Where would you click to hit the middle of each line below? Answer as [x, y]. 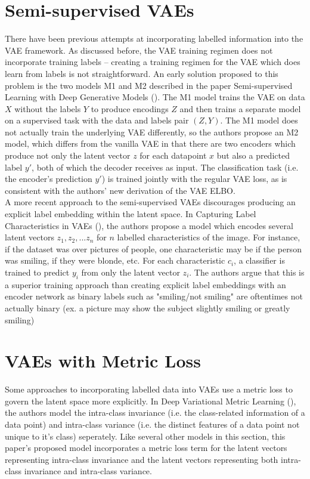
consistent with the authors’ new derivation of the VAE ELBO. [120, 190]
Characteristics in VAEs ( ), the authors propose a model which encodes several [149, 225]
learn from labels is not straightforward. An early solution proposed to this [142, 73]
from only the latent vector [131, 272]
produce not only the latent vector [68, 155]
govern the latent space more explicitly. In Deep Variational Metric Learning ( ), [151, 401]
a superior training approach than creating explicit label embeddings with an [145, 284]
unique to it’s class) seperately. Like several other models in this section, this [145, 436]
